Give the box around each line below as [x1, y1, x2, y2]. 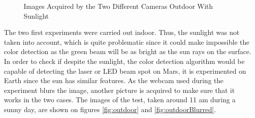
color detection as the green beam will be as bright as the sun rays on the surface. [4, 46, 252, 57]
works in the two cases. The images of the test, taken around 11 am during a [4, 94, 236, 105]
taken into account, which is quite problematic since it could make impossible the [4, 36, 250, 47]
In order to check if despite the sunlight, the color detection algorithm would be [4, 56, 245, 66]
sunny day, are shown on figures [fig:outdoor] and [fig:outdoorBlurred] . [4, 104, 216, 114]
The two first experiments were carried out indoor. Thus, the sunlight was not [4, 27, 240, 37]
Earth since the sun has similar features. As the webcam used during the [4, 75, 223, 86]
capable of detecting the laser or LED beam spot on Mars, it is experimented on [4, 65, 246, 76]
